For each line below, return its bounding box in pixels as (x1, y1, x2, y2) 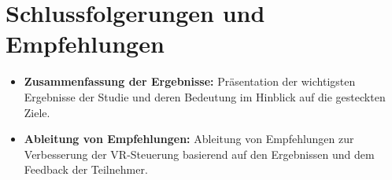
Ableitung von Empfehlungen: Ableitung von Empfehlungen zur (24, 130, 354, 147)
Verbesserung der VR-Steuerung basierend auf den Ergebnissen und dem (24, 145, 375, 162)
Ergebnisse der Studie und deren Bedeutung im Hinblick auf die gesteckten (24, 88, 386, 105)
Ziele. (24, 104, 50, 120)
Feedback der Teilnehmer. (24, 161, 148, 178)
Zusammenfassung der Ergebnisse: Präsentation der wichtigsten (24, 73, 356, 90)
